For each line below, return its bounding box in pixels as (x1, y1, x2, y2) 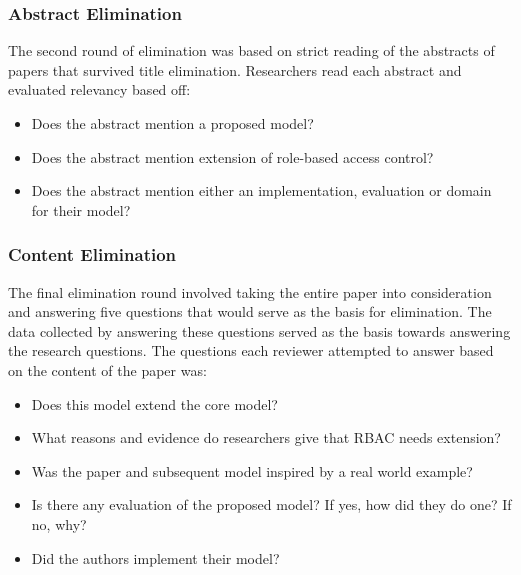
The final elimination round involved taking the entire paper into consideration (8, 281, 492, 302)
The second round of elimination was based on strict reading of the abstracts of (8, 40, 495, 61)
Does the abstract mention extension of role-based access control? (31, 146, 434, 167)
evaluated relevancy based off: (8, 79, 191, 100)
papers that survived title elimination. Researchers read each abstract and (8, 59, 462, 80)
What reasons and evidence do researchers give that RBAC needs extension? (31, 427, 501, 448)
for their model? (31, 199, 131, 220)
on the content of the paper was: (8, 359, 207, 380)
